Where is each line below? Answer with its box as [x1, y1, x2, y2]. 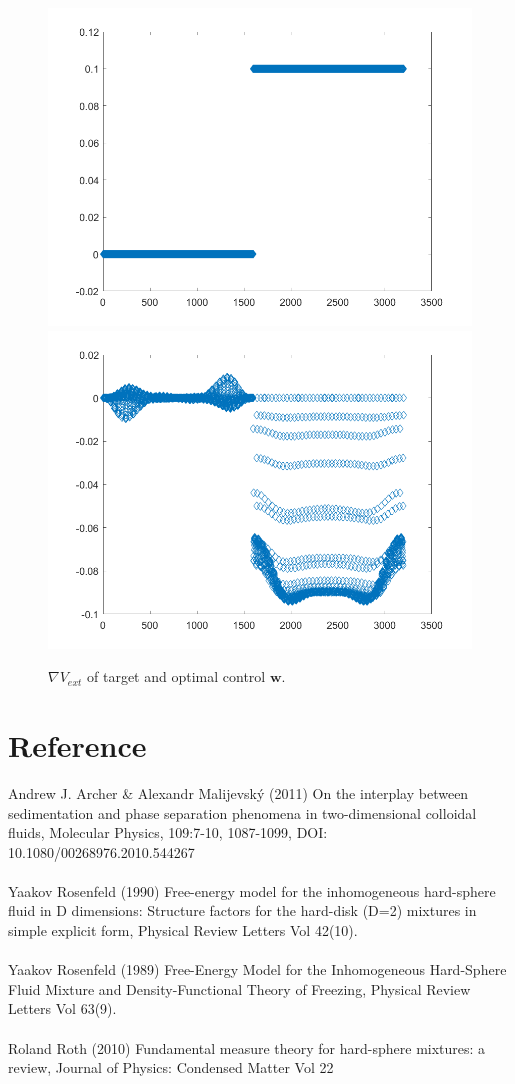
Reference [8, 724, 147, 765]
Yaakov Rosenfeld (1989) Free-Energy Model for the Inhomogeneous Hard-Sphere [8, 959, 507, 980]
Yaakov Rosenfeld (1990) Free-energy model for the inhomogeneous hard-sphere [8, 880, 496, 901]
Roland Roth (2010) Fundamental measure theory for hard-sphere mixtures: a [8, 1037, 486, 1058]
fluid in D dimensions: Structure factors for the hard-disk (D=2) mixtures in [8, 900, 477, 921]
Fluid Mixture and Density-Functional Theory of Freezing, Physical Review [8, 978, 471, 999]
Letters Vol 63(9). [8, 998, 117, 1019]
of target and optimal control [87, 666, 266, 687]
